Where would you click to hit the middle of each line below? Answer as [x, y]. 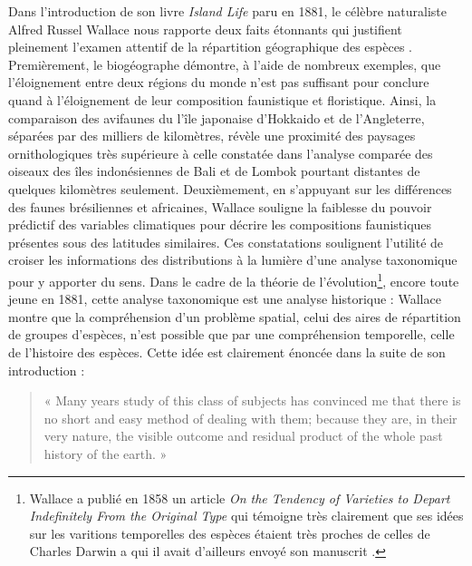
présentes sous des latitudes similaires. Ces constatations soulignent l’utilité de [226, 242]
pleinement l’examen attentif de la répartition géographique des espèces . [211, 47]
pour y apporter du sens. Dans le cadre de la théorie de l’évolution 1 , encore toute [234, 279]
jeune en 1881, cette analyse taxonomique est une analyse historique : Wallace [225, 299]
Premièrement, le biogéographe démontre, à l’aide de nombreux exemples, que [225, 64]
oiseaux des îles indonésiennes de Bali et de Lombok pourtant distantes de [214, 171]
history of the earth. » [106, 453]
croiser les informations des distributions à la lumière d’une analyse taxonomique [233, 260]
